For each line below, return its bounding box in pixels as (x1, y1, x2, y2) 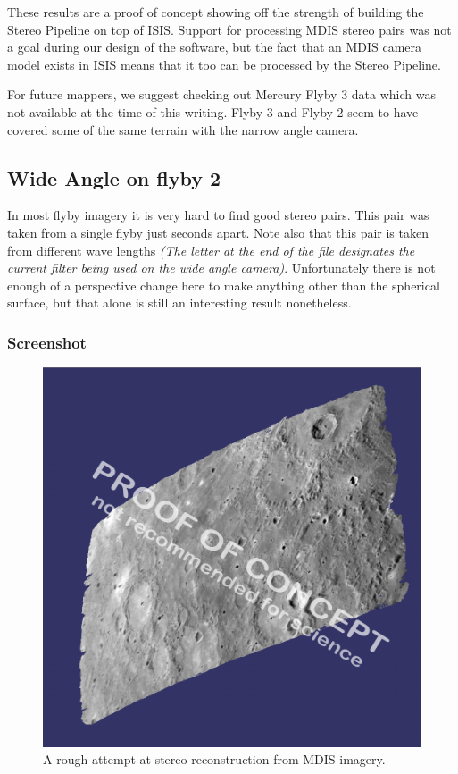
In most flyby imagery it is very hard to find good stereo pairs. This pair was (7, 206, 429, 224)
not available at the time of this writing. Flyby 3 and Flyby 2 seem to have (7, 102, 419, 121)
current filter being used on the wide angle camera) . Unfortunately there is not (7, 258, 436, 277)
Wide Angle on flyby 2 (7, 164, 221, 191)
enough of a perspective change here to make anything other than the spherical (7, 275, 440, 294)
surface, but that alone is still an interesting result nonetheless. (7, 293, 352, 312)
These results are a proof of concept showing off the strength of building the (7, 3, 424, 21)
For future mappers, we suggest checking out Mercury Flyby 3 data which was (7, 85, 436, 104)
